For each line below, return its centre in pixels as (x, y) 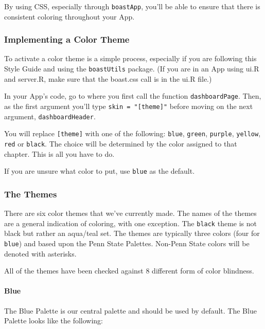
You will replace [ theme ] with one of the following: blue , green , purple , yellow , (132, 133)
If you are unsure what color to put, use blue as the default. (100, 171)
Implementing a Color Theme (67, 39)
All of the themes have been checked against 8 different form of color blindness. (129, 271)
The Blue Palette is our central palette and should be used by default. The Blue (130, 310)
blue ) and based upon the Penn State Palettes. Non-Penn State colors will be (127, 243)
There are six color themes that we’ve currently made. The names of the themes (130, 213)
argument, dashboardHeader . (50, 116)
